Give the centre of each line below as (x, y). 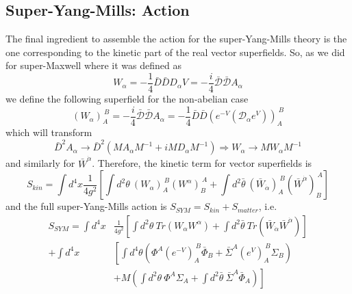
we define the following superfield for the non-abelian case (127, 99)
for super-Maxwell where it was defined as (93, 65)
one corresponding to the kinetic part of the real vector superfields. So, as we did (175, 52)
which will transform (49, 132)
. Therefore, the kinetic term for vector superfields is (202, 163)
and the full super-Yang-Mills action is (86, 206)
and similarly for (40, 163)
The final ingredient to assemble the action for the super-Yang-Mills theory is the (176, 39)
